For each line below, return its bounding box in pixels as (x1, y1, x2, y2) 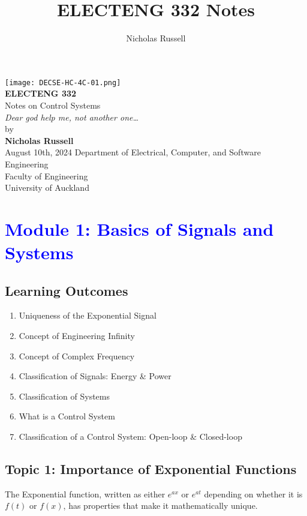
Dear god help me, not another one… (5, 110, 139, 123)
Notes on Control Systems (5, 98, 101, 111)
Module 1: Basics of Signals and (5, 216, 274, 241)
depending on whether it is (204, 487, 303, 500)
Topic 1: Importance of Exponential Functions (5, 460, 297, 478)
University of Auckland (5, 181, 89, 194)
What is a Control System (19, 410, 115, 422)
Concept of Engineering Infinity (19, 329, 135, 342)
